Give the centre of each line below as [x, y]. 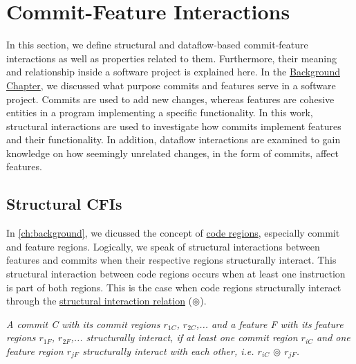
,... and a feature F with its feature [270, 324]
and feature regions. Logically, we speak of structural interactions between [163, 246]
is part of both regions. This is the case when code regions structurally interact [174, 287]
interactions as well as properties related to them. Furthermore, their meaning [171, 58]
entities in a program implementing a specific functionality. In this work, [160, 112]
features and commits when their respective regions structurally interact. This [171, 260]
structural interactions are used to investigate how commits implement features [174, 126]
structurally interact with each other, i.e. [168, 351]
